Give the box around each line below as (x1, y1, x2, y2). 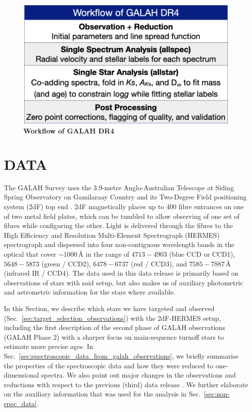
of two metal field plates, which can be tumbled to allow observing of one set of (4, 211, 240, 221)
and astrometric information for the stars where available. (4, 287, 175, 297)
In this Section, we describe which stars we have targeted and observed (4, 303, 215, 313)
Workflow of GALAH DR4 (23, 126, 114, 136)
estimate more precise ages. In (4, 341, 94, 351)
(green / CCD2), (41, 258, 91, 268)
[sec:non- (204, 389, 230, 399)
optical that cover (4, 249, 56, 259)
